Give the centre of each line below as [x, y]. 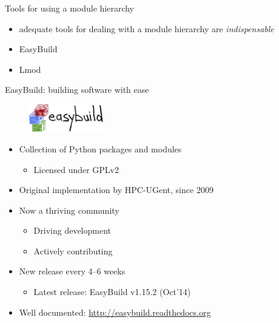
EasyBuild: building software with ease [77, 90]
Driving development [72, 230]
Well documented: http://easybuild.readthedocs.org [115, 312]
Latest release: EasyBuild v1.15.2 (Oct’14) [112, 292]
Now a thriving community [69, 210]
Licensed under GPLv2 [76, 169]
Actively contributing [73, 250]
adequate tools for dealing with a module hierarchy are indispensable [146, 28]
